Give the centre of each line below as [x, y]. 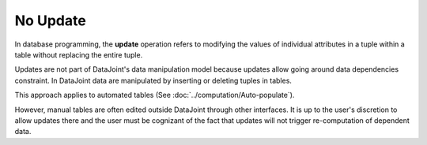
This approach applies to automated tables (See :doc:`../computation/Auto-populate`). [155, 95]
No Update [50, 20]
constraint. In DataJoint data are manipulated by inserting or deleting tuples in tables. [153, 80]
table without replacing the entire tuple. [79, 54]
